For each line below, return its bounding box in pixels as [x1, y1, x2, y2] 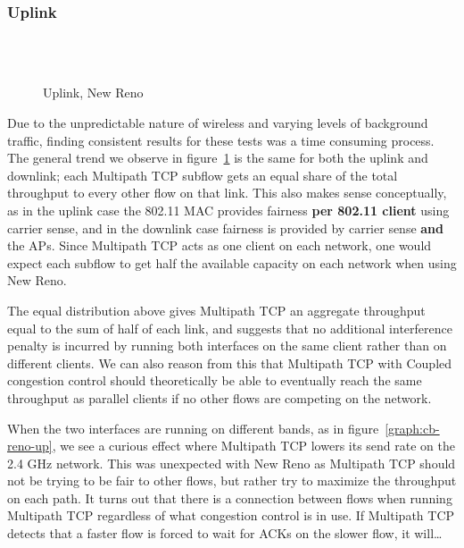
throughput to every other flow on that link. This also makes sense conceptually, [7, 183, 447, 202]
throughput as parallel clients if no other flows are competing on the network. [7, 388, 432, 407]
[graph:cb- [385, 418, 440, 437]
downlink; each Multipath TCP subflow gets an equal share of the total [7, 165, 398, 184]
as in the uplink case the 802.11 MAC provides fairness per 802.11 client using [7, 200, 450, 219]
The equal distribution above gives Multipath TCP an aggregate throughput [7, 300, 426, 319]
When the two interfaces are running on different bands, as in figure [7, 418, 379, 437]
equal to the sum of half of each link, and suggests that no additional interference [7, 318, 452, 337]
